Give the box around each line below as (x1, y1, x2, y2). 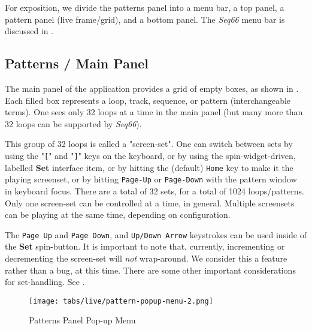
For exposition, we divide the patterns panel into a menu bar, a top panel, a (5, 1, 284, 13)
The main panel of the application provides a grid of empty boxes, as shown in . (5, 82, 299, 94)
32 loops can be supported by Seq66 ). (5, 117, 142, 130)
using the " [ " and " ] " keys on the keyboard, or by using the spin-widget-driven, (5, 149, 296, 161)
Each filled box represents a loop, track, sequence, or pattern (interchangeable (5, 94, 291, 106)
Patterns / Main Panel (5, 54, 149, 73)
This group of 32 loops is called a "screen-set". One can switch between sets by (5, 137, 293, 150)
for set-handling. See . (5, 275, 85, 288)
